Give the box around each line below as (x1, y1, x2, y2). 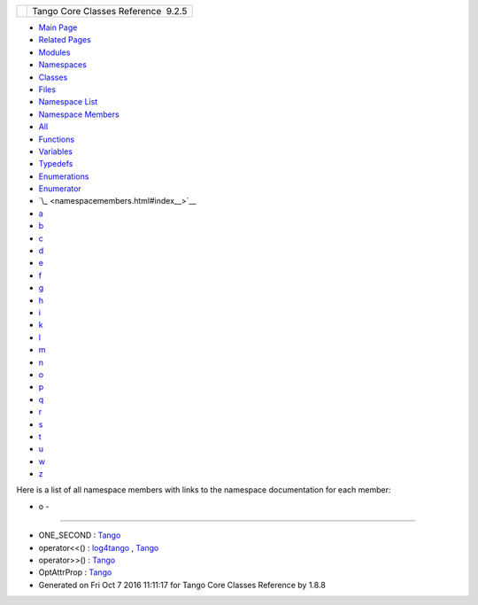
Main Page (38, 22, 78, 33)
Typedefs (38, 159, 73, 169)
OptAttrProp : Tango (38, 567, 112, 578)
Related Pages (38, 35, 92, 45)
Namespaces (38, 59, 88, 70)
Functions (38, 134, 75, 144)
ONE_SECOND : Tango (38, 530, 121, 540)
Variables (38, 146, 73, 157)
